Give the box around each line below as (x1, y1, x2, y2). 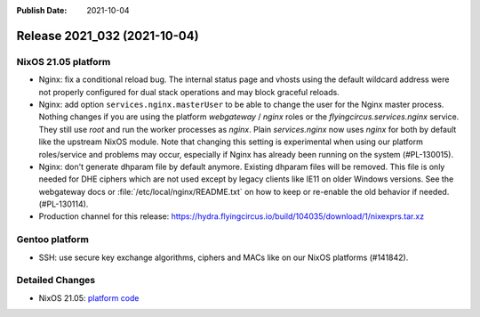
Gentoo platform (16, 233, 89, 246)
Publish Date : (16, 5, 68, 15)
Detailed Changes (16, 274, 96, 287)
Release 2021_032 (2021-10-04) (16, 28, 199, 44)
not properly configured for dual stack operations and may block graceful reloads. (38, 86, 340, 97)
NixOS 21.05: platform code (38, 292, 140, 303)
